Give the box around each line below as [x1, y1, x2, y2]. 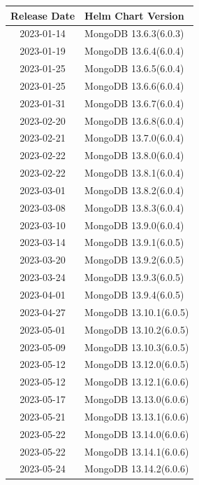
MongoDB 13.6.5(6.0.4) [84, 61, 184, 76]
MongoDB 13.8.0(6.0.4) [84, 148, 184, 163]
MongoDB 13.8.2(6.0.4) [84, 182, 184, 197]
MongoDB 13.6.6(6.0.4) [84, 78, 184, 93]
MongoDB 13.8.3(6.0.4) [84, 200, 184, 214]
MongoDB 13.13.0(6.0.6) [84, 392, 189, 407]
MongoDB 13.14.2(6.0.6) [84, 461, 189, 476]
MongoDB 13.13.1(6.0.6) [84, 409, 189, 423]
